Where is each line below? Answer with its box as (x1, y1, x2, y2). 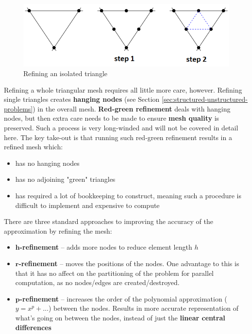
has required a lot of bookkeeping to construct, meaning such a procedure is (15, 191, 242, 201)
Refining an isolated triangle (23, 68, 107, 79)
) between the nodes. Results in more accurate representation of (48, 303, 238, 313)
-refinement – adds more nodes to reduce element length (19, 242, 192, 252)
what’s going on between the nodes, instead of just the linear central (15, 312, 225, 322)
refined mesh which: (4, 142, 63, 152)
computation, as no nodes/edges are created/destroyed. (15, 277, 180, 287)
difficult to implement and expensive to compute (15, 200, 160, 210)
